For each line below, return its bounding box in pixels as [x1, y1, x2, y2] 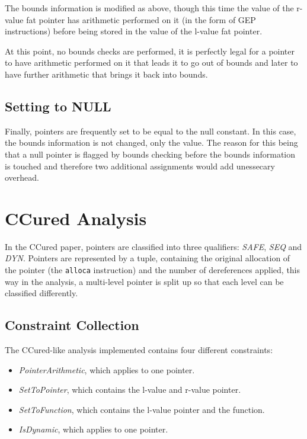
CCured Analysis [5, 206, 147, 230]
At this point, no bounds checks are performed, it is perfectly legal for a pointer [5, 44, 295, 57]
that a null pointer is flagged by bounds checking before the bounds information [5, 148, 296, 160]
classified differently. [5, 287, 78, 299]
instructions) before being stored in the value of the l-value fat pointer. [5, 25, 263, 37]
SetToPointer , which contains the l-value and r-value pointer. [18, 383, 241, 396]
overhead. [5, 171, 39, 184]
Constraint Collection [5, 316, 139, 334]
